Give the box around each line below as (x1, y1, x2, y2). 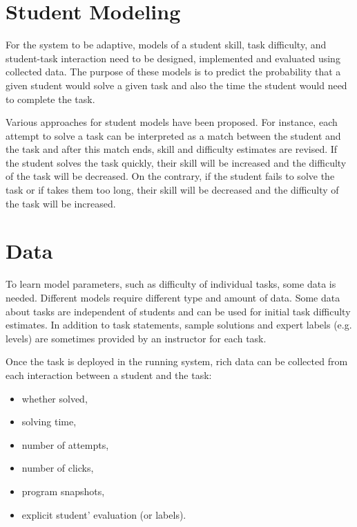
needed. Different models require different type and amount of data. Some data (6, 290, 340, 304)
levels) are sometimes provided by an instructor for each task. (6, 331, 267, 345)
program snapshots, (21, 483, 105, 498)
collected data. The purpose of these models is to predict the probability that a (6, 64, 341, 79)
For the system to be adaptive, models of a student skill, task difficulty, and (6, 37, 327, 52)
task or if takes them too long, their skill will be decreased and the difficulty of (6, 183, 339, 197)
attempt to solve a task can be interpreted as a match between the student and (6, 128, 341, 142)
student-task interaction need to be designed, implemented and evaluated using (6, 50, 340, 65)
